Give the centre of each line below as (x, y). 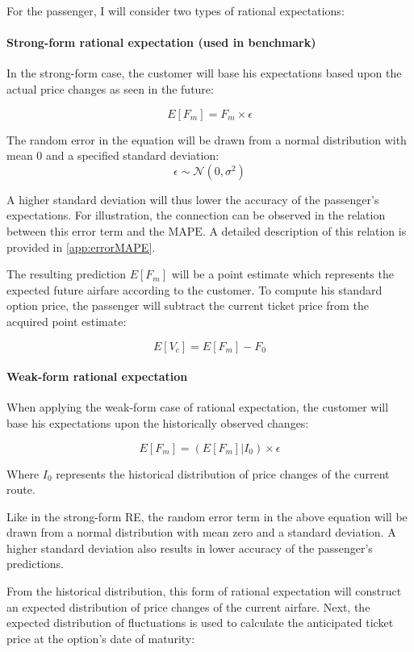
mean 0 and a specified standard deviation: (113, 155)
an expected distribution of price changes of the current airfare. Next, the (188, 606)
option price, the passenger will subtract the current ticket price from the (188, 305)
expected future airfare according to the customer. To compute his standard (194, 289)
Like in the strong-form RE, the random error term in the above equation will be (207, 516)
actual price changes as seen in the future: (110, 88)
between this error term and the (86, 230)
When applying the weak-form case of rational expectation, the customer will (198, 407)
